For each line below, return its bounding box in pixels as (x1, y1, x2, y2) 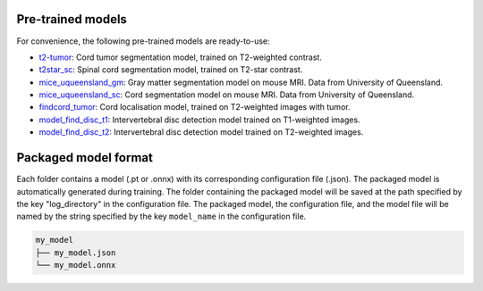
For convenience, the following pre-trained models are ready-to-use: (16, 36, 270, 46)
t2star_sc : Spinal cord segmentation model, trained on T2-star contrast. (38, 64, 303, 75)
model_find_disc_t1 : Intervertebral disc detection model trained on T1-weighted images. (38, 114, 361, 125)
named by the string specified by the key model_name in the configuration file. (16, 211, 307, 222)
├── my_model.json (35, 247, 116, 258)
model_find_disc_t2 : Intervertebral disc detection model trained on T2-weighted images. (38, 127, 364, 137)
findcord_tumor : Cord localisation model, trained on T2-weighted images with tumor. (38, 102, 351, 112)
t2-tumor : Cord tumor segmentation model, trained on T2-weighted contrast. (38, 52, 322, 62)
